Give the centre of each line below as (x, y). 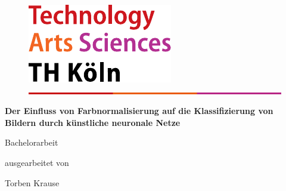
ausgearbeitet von (37, 162)
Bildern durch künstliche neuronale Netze (93, 122)
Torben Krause (32, 182)
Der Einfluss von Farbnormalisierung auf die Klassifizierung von (139, 111)
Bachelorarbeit (32, 142)
